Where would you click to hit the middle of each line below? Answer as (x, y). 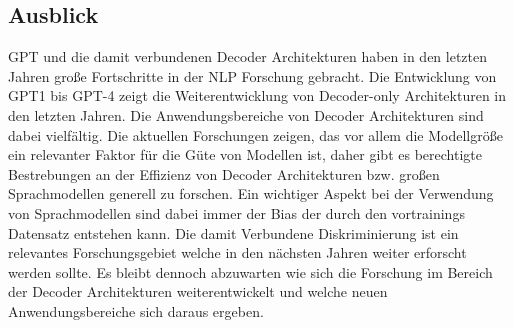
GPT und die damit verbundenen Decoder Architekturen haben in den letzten (248, 56)
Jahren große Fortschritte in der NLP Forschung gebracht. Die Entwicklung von (252, 75)
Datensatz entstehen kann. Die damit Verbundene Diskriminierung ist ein (233, 232)
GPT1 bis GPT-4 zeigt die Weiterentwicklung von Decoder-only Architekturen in (257, 95)
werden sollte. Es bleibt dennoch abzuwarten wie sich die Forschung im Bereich (250, 271)
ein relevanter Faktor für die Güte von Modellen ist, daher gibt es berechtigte (245, 154)
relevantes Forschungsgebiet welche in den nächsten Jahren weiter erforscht (237, 252)
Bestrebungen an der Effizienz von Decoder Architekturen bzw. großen (224, 173)
